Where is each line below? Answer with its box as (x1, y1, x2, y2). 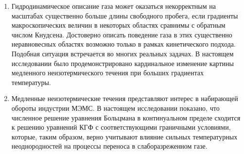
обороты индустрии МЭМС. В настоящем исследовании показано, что (11, 103, 220, 113)
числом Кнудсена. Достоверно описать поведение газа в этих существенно (11, 29, 232, 39)
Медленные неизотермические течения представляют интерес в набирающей (11, 93, 238, 103)
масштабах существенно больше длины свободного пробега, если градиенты (11, 10, 238, 20)
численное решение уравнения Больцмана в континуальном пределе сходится (11, 112, 241, 122)
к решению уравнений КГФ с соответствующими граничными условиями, (11, 122, 231, 132)
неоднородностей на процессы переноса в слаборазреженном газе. (11, 141, 208, 151)
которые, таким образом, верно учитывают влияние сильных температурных (11, 131, 238, 141)
